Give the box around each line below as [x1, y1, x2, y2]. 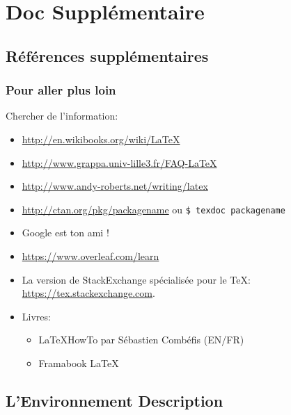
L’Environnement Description [6, 389, 223, 411]
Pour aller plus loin [6, 81, 116, 99]
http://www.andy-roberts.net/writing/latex [22, 179, 208, 193]
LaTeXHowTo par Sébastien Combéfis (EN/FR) [38, 332, 244, 347]
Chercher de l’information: [6, 108, 118, 123]
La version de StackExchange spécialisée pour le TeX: [22, 272, 251, 286]
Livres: [22, 309, 51, 323]
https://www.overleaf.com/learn [22, 249, 159, 263]
